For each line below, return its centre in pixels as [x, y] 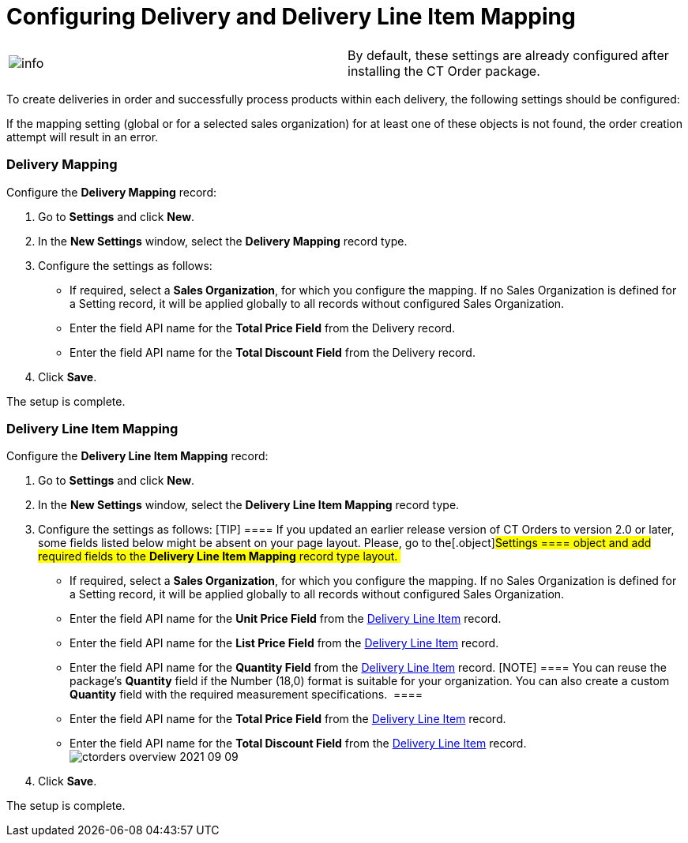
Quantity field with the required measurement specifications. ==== [246, 695]
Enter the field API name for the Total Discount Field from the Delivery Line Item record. [298, 744]
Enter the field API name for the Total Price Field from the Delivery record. [263, 328]
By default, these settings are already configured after [508, 55]
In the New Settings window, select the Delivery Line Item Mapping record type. [249, 505]
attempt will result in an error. [83, 137]
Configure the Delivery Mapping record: [111, 192]
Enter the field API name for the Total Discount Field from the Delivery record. [273, 352]
